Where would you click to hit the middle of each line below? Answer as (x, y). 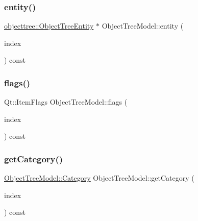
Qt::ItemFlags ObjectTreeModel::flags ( (66, 102)
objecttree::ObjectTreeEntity (49, 26)
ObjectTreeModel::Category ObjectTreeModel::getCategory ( (99, 178)
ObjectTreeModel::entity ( (143, 26)
